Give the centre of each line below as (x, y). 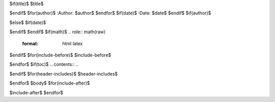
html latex (73, 43)
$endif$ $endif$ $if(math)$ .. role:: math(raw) (58, 32)
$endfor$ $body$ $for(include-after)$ (50, 83)
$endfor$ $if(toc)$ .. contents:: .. (44, 64)
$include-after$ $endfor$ (36, 92)
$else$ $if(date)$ (28, 22)
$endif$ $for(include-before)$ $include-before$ (60, 55)
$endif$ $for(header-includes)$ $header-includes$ (64, 73)
